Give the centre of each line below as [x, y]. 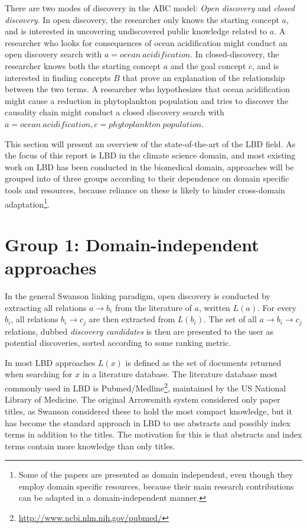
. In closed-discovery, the [235, 54]
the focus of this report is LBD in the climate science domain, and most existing [150, 155]
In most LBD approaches [50, 362]
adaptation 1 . [27, 203]
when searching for [39, 374]
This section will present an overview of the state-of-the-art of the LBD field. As [150, 143]
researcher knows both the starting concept [83, 65]
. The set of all [230, 319]
